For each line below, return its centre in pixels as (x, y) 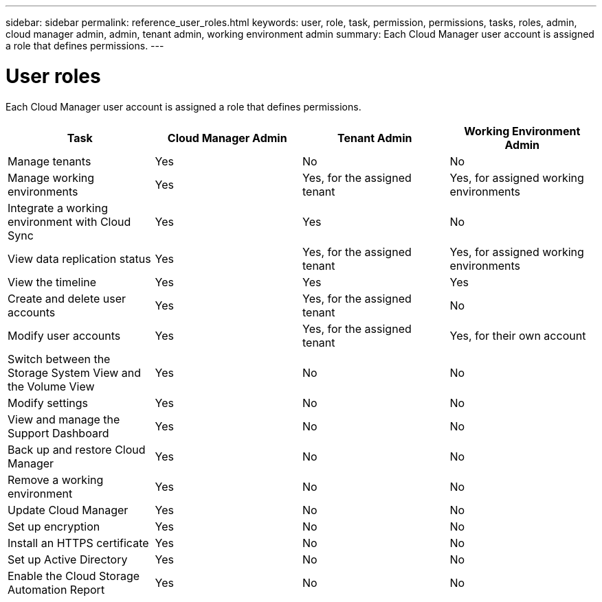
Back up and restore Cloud (77, 449)
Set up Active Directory (68, 559)
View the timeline (52, 282)
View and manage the (64, 419)
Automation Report (56, 589)
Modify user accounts (64, 335)
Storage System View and (74, 372)
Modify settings (48, 403)
